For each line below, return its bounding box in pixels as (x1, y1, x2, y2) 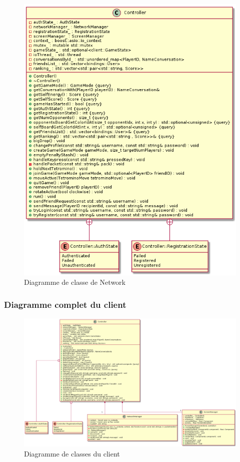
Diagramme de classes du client (24, 448, 120, 459)
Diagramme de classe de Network (24, 277, 125, 287)
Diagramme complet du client (4, 298, 126, 310)
